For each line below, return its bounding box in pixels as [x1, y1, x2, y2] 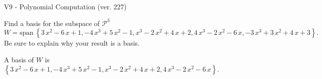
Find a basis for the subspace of [4, 18, 100, 28]
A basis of [4, 54, 34, 64]
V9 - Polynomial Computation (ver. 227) [4, 1, 127, 11]
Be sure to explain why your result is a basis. [4, 38, 140, 48]
